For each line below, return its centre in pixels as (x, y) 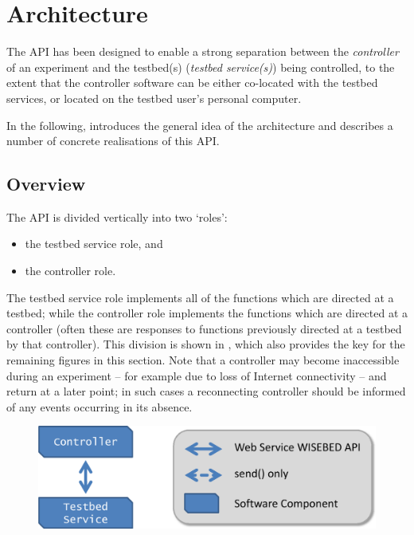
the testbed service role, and (94, 244)
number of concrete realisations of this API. (113, 141)
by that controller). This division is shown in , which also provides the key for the (206, 344)
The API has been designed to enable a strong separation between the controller (203, 51)
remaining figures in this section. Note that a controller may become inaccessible (203, 360)
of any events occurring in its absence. (100, 406)
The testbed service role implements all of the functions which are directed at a (200, 297)
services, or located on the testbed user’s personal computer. (154, 98)
